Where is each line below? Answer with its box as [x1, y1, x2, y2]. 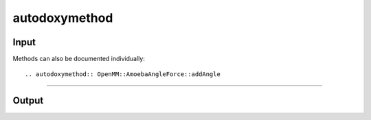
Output [12, 95, 44, 106]
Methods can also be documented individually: [12, 55, 146, 63]
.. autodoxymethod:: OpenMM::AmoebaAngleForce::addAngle [25, 71, 221, 78]
